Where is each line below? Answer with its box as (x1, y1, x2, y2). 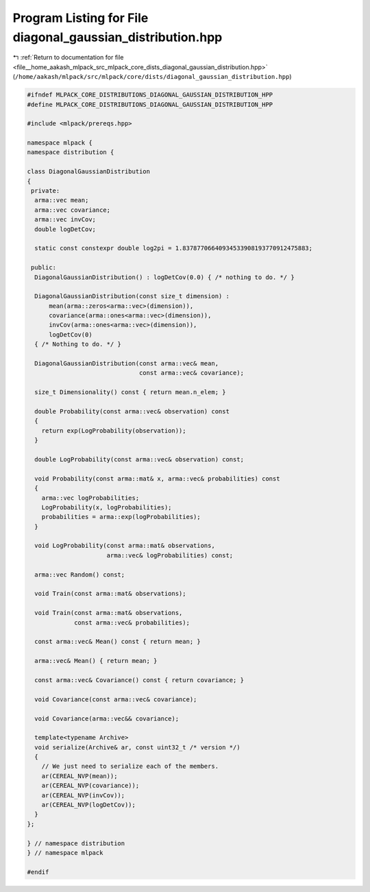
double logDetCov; (34, 225, 96, 233)
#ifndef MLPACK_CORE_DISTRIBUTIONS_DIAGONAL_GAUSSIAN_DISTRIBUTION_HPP (27, 91, 273, 99)
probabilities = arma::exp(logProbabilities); (41, 513, 201, 521)
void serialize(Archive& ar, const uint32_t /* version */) (34, 743, 241, 751)
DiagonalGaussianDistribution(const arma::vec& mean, (34, 360, 219, 367)
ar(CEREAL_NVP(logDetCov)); (41, 801, 136, 809)
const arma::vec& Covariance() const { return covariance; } (34, 676, 245, 684)
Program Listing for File (12, 10, 149, 25)
